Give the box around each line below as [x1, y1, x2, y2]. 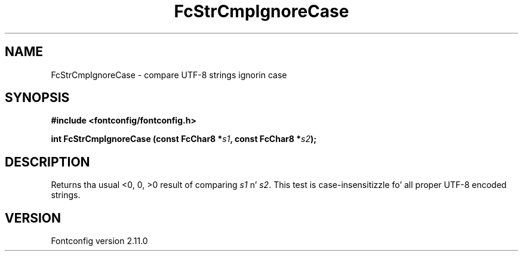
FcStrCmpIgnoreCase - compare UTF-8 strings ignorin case [51, 69, 287, 80]
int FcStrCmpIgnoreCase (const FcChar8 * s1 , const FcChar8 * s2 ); [51, 134, 317, 144]
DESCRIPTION [5, 154, 90, 169]
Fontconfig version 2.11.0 [51, 236, 148, 246]
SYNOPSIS [5, 90, 70, 106]
